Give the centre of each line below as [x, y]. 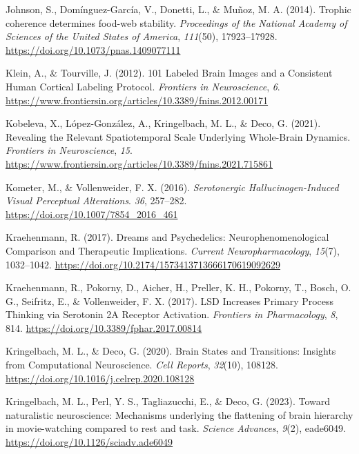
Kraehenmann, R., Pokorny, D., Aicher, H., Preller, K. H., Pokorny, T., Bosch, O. [178, 287]
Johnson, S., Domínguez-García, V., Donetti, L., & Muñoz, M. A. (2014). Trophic [178, 9]
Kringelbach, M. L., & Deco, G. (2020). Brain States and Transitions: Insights [171, 351]
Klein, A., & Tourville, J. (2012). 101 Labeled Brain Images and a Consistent [169, 73]
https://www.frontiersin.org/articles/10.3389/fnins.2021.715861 [139, 163]
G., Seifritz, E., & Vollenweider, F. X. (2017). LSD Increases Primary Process [170, 300]
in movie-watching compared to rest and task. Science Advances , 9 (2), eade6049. [176, 428]
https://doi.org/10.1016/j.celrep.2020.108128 [100, 378]
